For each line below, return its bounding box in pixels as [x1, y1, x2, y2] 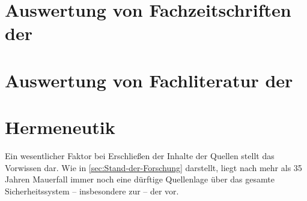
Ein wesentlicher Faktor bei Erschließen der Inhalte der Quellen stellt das [5, 150, 275, 162]
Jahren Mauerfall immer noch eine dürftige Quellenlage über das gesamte [5, 173, 275, 185]
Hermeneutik [5, 115, 115, 139]
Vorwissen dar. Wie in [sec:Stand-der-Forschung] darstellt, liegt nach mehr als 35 [5, 161, 302, 173]
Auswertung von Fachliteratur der [5, 68, 293, 92]
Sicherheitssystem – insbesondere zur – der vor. [5, 184, 179, 197]
